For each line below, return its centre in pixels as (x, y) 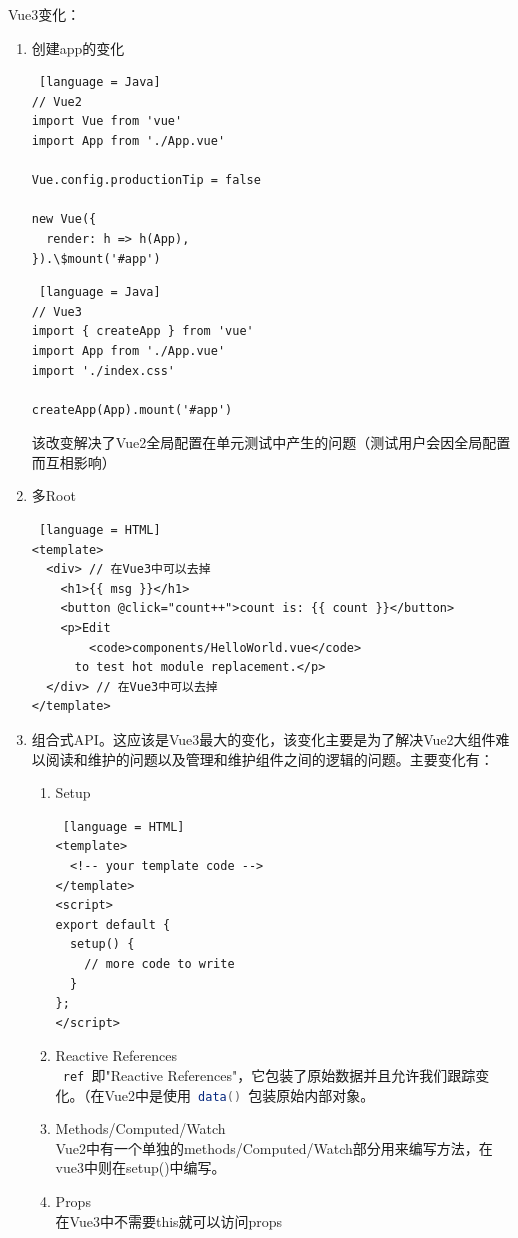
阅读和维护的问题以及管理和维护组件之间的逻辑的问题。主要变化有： (269, 758)
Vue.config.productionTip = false (146, 180)
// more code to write (159, 963)
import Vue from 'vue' (107, 121)
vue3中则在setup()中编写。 (140, 1167)
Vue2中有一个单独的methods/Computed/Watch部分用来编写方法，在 (274, 1147)
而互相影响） (73, 461)
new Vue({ (64, 219)
